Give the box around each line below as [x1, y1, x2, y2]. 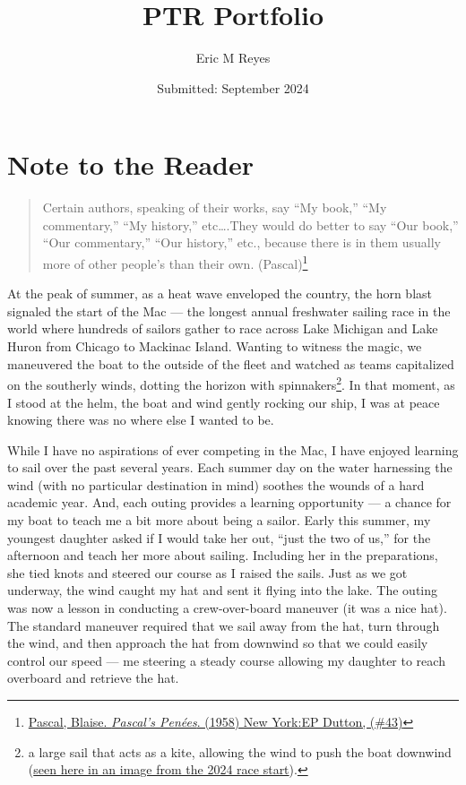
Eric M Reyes [195, 48, 271, 67]
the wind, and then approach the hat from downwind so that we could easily [7, 634, 428, 652]
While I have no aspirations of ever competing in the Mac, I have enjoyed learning [7, 440, 459, 459]
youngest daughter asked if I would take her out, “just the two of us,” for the [7, 528, 431, 547]
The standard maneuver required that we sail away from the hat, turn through [7, 616, 440, 634]
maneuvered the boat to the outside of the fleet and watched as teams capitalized [7, 354, 454, 373]
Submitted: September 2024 [157, 78, 309, 97]
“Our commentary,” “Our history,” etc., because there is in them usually [42, 233, 442, 252]
